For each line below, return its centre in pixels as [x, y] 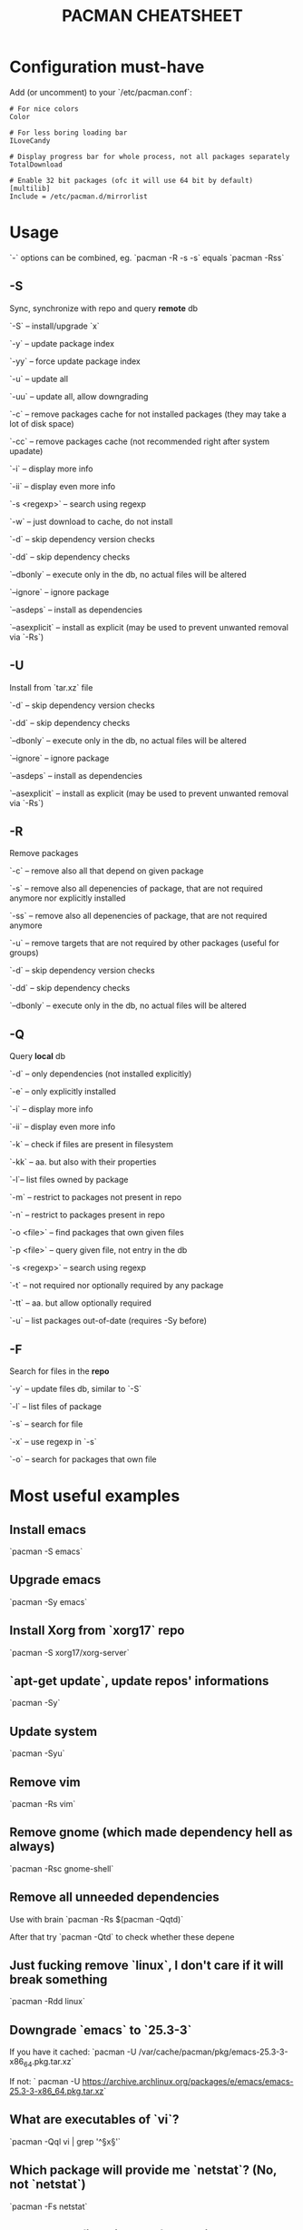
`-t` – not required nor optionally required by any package [117, 1286]
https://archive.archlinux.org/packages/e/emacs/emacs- [188, 2082]
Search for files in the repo [59, 1371]
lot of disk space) [42, 423]
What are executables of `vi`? [94, 2119]
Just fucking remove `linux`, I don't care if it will [147, 1966]
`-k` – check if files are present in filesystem [92, 1145]
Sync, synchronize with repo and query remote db [103, 308]
